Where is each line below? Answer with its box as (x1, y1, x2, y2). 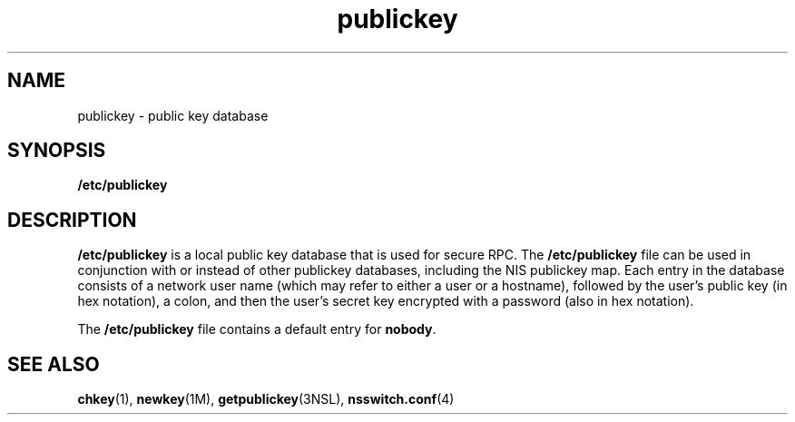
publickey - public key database (77, 107, 269, 123)
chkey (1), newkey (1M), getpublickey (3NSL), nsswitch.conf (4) (77, 391, 455, 407)
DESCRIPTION (7, 208, 137, 231)
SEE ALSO (7, 352, 100, 376)
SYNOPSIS (7, 139, 106, 162)
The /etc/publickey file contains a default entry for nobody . (77, 321, 437, 338)
